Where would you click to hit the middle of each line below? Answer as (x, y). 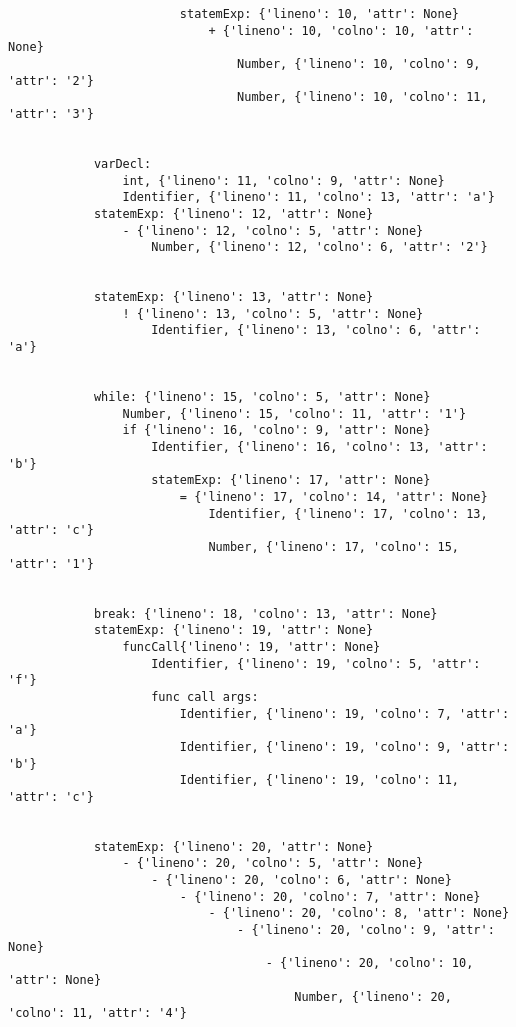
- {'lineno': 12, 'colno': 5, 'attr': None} (273, 230)
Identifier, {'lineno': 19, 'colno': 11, (319, 780)
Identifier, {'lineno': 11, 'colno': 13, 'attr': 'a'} (308, 197)
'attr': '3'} (51, 113)
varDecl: (122, 163)
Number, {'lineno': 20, (373, 996)
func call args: (205, 696)
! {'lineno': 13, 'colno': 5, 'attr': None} (273, 313)
